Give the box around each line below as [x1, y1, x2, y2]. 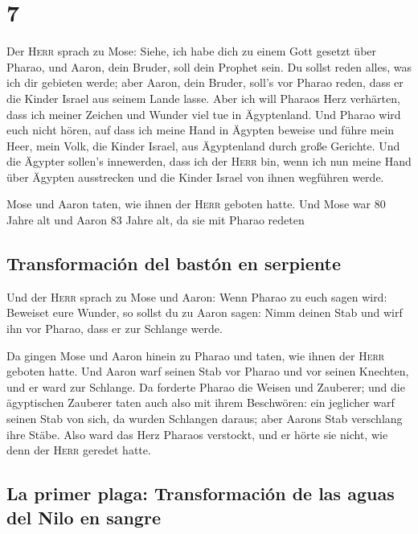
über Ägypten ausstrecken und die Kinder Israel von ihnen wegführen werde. [6, 168, 384, 185]
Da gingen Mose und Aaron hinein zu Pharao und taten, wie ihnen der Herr [6, 347, 385, 364]
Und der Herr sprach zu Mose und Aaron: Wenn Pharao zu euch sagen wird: [6, 288, 387, 305]
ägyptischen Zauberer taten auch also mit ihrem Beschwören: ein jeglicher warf [6, 394, 395, 411]
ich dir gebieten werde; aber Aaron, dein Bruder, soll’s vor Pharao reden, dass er [6, 74, 404, 91]
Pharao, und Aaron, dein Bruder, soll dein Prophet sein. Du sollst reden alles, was [6, 58, 412, 75]
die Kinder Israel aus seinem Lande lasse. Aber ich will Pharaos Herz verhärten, [6, 89, 400, 106]
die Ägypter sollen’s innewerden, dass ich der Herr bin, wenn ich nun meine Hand [6, 153, 412, 170]
